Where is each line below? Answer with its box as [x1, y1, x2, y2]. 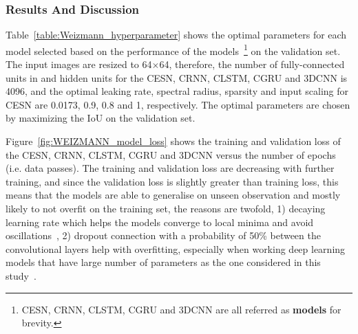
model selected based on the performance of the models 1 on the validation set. [6, 41, 341, 58]
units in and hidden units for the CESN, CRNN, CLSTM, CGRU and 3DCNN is [6, 70, 348, 85]
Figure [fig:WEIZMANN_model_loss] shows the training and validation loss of [6, 134, 341, 148]
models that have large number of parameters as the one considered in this [6, 255, 321, 269]
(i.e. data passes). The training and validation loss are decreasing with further [6, 161, 335, 175]
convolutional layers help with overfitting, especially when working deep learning [6, 241, 346, 256]
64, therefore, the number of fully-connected [159, 57, 345, 71]
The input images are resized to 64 [6, 57, 152, 71]
